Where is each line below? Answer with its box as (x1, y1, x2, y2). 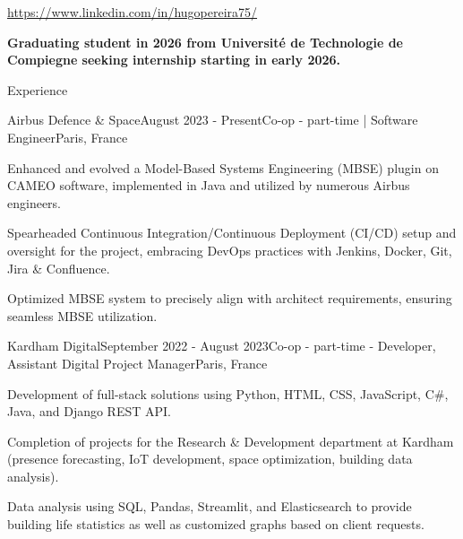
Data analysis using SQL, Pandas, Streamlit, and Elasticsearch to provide (7, 497, 412, 516)
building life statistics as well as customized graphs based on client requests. (7, 515, 424, 534)
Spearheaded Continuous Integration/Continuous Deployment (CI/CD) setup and (7, 223, 457, 242)
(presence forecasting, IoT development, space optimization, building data (7, 449, 413, 468)
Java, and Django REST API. (7, 402, 171, 421)
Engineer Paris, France (7, 127, 128, 146)
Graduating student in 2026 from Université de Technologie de (7, 32, 403, 51)
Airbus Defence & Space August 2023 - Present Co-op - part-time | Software (7, 110, 418, 129)
